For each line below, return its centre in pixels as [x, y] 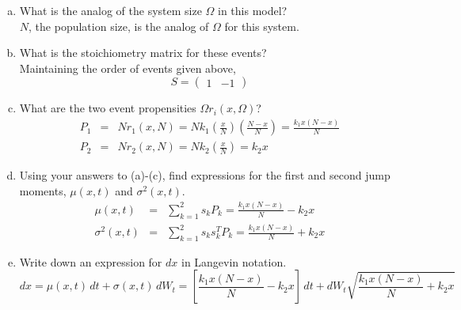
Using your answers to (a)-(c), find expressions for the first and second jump [205, 175]
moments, [43, 190]
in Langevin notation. [234, 261]
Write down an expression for [91, 261]
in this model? [253, 10]
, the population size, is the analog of [119, 26]
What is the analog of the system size [110, 10]
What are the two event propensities [108, 108]
